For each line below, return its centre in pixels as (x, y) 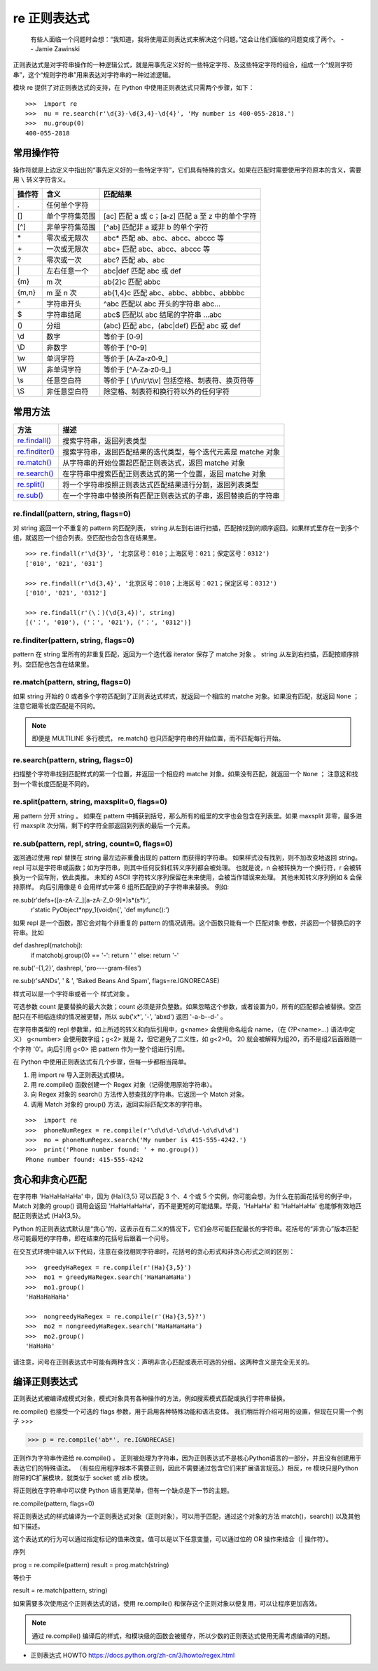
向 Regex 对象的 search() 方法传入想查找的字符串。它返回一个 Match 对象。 (139, 1095)
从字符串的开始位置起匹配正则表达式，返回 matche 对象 (153, 463)
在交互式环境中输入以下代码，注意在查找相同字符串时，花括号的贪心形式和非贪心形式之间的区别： (154, 1251)
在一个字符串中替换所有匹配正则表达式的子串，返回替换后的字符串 (171, 496)
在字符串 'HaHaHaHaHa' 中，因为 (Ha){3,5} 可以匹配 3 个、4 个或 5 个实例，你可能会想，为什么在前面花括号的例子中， (184, 1196)
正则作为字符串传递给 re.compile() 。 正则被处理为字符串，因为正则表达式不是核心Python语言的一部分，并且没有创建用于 (187, 1458)
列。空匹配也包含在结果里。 (53, 664)
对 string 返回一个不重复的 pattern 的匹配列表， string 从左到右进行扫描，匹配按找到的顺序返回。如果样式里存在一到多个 (186, 528)
